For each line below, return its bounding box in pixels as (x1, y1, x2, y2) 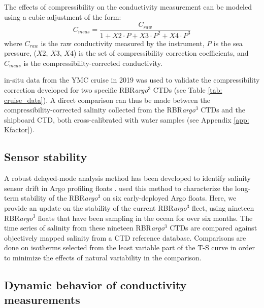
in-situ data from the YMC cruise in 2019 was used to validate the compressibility (4, 74, 260, 85)
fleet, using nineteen (192, 202, 254, 213)
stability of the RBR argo (21, 192, 98, 203)
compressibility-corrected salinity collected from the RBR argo (4, 104, 195, 115)
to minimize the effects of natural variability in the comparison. (4, 252, 202, 262)
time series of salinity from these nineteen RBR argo (4, 222, 164, 233)
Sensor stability (4, 149, 87, 165)
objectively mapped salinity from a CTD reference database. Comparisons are (4, 232, 246, 243)
